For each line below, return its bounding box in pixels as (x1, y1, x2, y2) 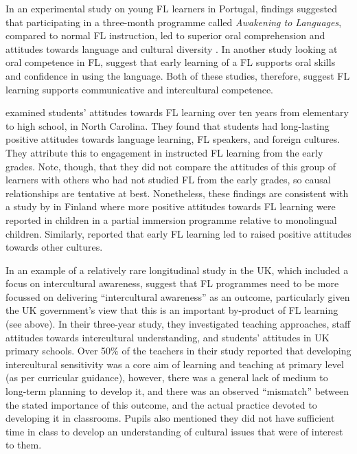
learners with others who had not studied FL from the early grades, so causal (5, 172, 331, 187)
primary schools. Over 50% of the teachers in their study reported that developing (5, 343, 352, 358)
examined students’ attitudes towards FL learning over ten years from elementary (5, 105, 349, 120)
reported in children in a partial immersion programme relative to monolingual (5, 212, 337, 227)
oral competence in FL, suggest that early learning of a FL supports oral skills (5, 55, 336, 69)
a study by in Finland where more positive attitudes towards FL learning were (5, 199, 336, 214)
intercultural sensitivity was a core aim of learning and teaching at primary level (5, 356, 344, 371)
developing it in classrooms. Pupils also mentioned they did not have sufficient (5, 411, 335, 425)
